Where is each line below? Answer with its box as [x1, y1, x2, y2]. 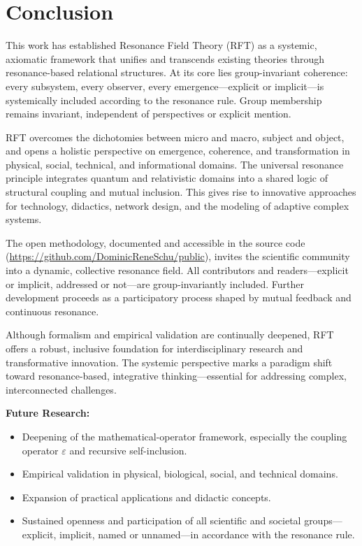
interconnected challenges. [6, 382, 117, 396]
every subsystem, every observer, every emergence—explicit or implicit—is [6, 78, 324, 93]
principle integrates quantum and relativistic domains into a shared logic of [6, 171, 328, 185]
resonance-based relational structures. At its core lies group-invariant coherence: [6, 65, 348, 80]
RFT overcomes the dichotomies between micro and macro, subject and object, [6, 129, 345, 144]
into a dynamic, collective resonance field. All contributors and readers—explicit [6, 263, 349, 278]
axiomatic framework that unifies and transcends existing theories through [6, 51, 324, 66]
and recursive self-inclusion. [69, 443, 187, 457]
